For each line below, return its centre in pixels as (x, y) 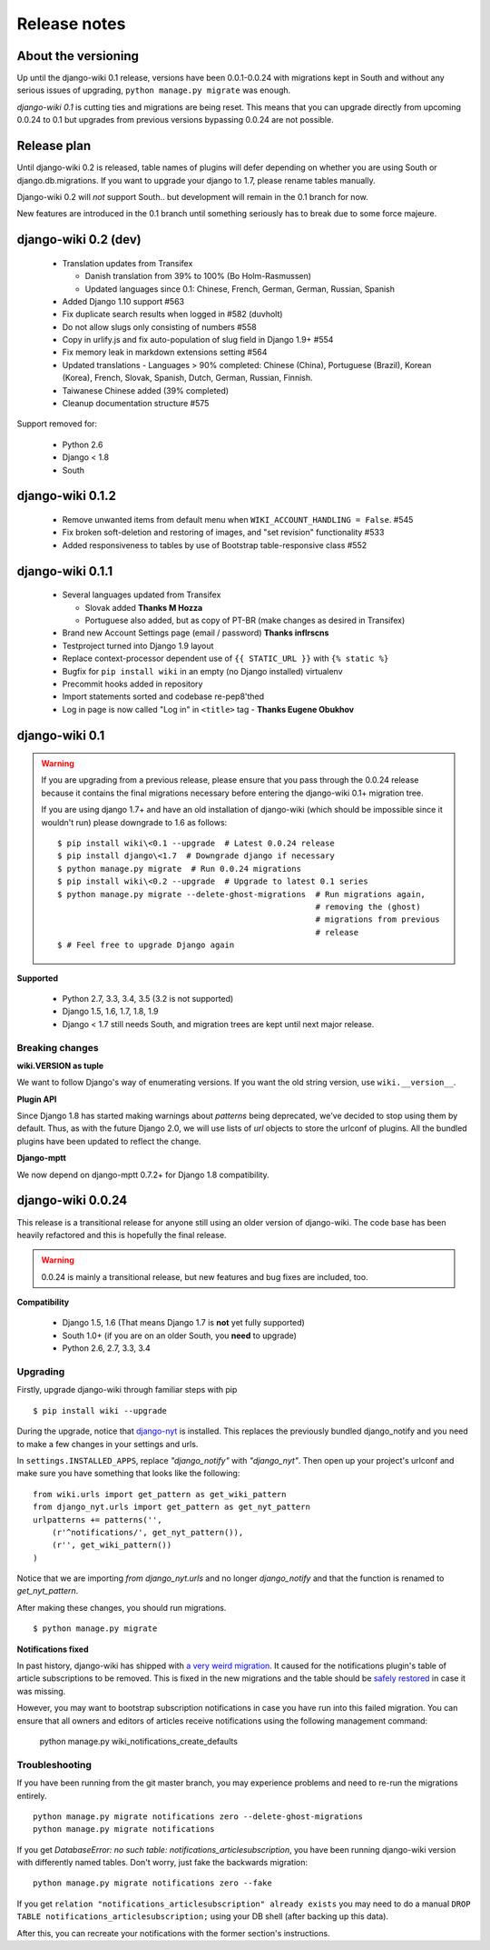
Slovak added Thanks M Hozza (144, 607)
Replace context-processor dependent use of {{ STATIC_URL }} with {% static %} (225, 658)
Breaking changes (58, 1047)
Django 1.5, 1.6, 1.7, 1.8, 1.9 (110, 1011)
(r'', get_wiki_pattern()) (112, 1545)
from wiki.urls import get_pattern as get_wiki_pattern (160, 1494)
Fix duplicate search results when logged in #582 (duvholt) (172, 315)
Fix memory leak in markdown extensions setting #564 (165, 352)
